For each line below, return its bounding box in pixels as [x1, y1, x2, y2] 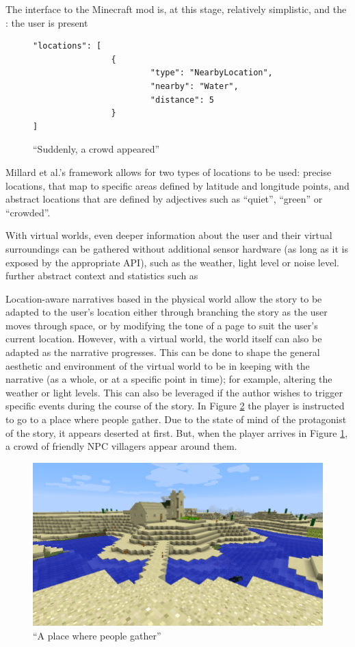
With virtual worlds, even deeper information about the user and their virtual [5, 228, 332, 242]
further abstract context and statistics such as [5, 268, 198, 283]
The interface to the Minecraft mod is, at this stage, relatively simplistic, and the [5, 2, 347, 16]
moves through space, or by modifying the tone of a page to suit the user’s [5, 318, 318, 332]
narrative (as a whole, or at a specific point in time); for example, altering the [5, 372, 332, 386]
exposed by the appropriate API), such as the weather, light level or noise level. [5, 255, 339, 269]
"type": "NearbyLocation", [150, 68, 273, 78]
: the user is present [5, 15, 88, 29]
